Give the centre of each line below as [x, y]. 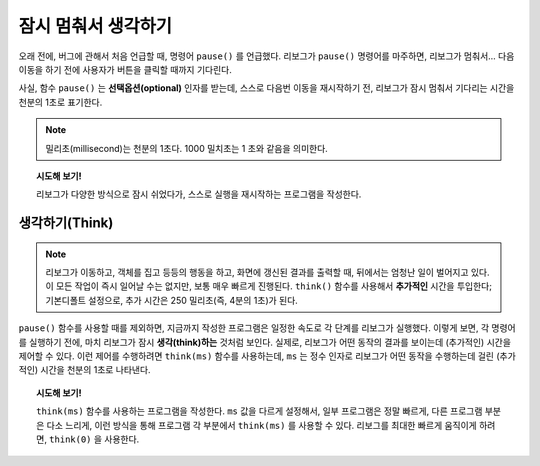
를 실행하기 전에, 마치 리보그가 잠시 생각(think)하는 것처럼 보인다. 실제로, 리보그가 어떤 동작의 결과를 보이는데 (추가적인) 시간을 [265, 342]
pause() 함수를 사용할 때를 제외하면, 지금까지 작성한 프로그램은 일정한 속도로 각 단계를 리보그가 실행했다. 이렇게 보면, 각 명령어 [267, 328]
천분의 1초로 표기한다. [60, 102]
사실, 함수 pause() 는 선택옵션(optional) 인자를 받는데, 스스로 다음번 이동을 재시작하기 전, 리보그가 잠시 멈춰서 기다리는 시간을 [266, 88]
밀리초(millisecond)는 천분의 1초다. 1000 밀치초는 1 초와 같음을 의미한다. [187, 148]
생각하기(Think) [66, 223]
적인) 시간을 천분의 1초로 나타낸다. [84, 370]
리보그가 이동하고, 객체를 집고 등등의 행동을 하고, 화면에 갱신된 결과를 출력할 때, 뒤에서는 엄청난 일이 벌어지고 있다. [267, 272]
